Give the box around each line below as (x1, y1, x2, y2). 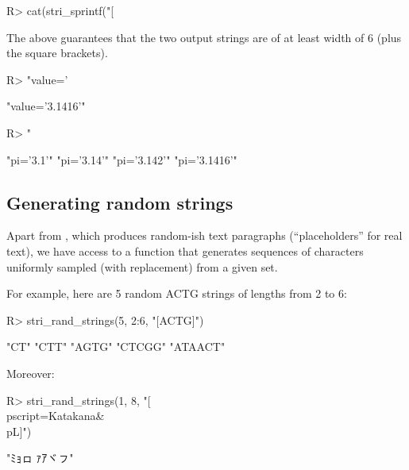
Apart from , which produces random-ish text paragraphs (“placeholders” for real (6, 227, 403, 244)
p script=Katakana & (6, 407, 105, 424)
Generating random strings (6, 190, 233, 214)
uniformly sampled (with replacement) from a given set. (6, 258, 278, 275)
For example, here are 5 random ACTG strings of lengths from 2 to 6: (6, 285, 347, 302)
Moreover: (6, 364, 55, 381)
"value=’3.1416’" (6, 98, 86, 114)
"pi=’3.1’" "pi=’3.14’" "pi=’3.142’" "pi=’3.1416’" (6, 151, 237, 168)
